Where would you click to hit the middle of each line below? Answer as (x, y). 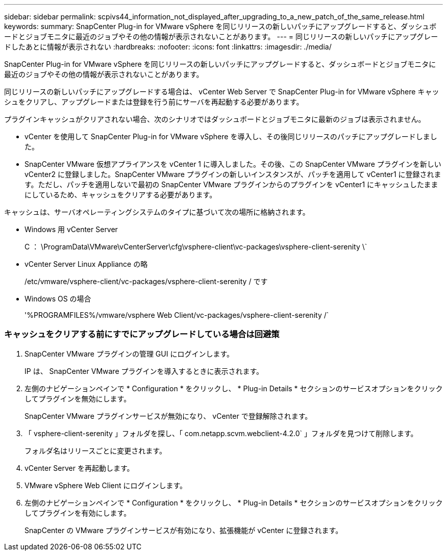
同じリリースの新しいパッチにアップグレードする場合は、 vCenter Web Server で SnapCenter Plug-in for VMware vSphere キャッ (222, 92)
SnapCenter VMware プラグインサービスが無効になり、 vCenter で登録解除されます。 (168, 416)
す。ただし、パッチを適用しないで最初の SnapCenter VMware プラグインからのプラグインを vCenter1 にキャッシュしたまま (231, 184)
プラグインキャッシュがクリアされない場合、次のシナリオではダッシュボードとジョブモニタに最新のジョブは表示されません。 (215, 119)
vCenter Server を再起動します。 (79, 468)
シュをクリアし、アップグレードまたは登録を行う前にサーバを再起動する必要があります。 (154, 102)
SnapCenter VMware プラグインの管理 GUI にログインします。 (129, 354)
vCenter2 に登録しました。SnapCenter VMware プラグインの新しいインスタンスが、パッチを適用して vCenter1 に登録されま (233, 174)
